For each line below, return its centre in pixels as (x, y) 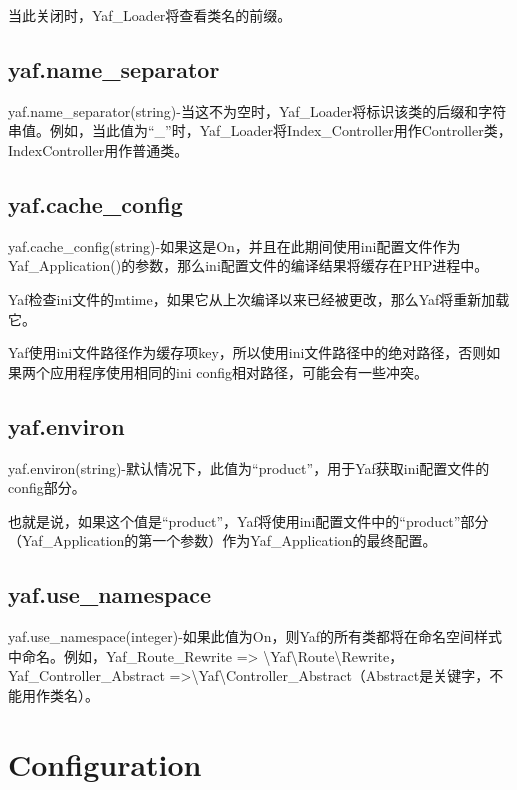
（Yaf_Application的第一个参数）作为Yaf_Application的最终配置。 (222, 540)
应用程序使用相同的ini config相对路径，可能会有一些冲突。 (239, 371)
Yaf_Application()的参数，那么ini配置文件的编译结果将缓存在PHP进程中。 (248, 265)
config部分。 (47, 487)
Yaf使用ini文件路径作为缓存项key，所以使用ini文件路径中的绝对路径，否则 (247, 352)
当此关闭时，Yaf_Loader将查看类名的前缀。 (150, 15)
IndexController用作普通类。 (98, 149)
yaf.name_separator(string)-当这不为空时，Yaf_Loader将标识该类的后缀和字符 (257, 110)
